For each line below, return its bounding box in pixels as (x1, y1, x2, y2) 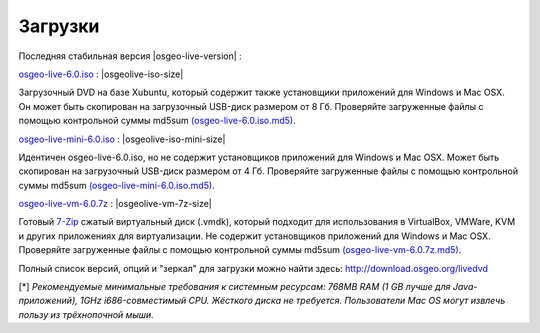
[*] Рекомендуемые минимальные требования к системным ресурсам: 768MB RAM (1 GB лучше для (18, 281, 451, 293)
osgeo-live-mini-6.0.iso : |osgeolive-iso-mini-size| (18, 133, 226, 145)
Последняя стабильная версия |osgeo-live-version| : (18, 50, 242, 62)
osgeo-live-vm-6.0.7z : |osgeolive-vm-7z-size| (18, 198, 212, 210)
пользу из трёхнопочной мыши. (18, 308, 154, 320)
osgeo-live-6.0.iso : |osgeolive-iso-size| (18, 68, 184, 80)
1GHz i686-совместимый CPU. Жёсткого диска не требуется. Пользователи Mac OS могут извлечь (80, 295, 506, 307)
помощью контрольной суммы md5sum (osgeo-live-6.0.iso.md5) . (18, 115, 297, 127)
